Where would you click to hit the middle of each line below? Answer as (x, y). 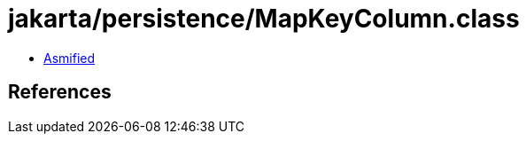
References (60, 92)
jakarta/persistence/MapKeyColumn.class (264, 19)
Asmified (70, 58)
